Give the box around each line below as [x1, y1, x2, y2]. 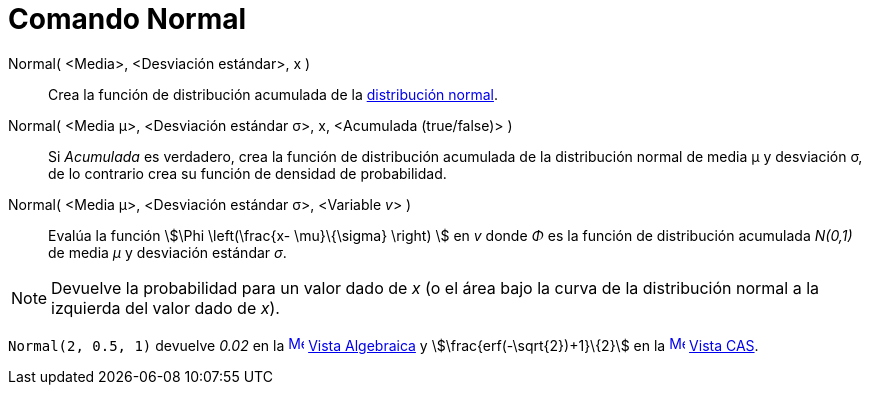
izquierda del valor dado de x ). [51, 297, 280, 318]
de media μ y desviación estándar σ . [48, 243, 287, 261]
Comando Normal [8, 2, 247, 36]
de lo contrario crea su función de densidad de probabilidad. [48, 164, 447, 182]
